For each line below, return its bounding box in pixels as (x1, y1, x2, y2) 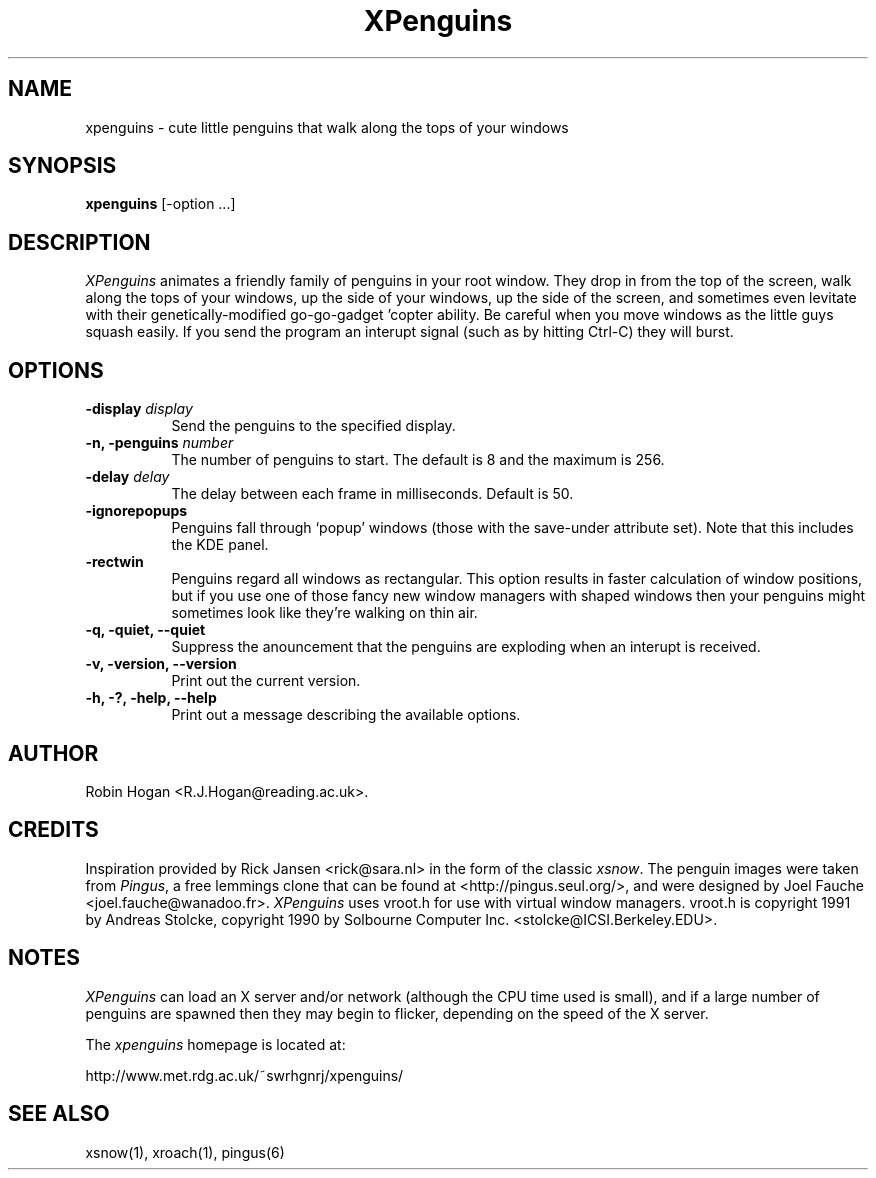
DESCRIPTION (8, 229, 151, 255)
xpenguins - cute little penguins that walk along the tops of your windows (85, 118, 569, 136)
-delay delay (85, 468, 170, 486)
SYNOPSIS (8, 153, 117, 179)
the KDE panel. (171, 536, 269, 554)
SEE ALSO (8, 1101, 110, 1127)
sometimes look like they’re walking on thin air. (171, 604, 478, 622)
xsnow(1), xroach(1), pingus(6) (85, 1143, 285, 1161)
